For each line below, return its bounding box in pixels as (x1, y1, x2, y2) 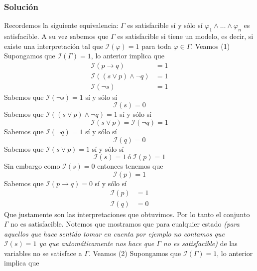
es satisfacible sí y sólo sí (127, 20, 203, 30)
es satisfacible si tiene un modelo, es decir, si (117, 31, 254, 41)
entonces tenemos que (97, 161, 163, 171)
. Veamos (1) (191, 40, 230, 51)
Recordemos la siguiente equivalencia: (4, 20, 119, 30)
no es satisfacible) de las (163, 238, 238, 249)
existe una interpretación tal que (4, 40, 103, 51)
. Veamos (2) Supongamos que (88, 248, 181, 258)
